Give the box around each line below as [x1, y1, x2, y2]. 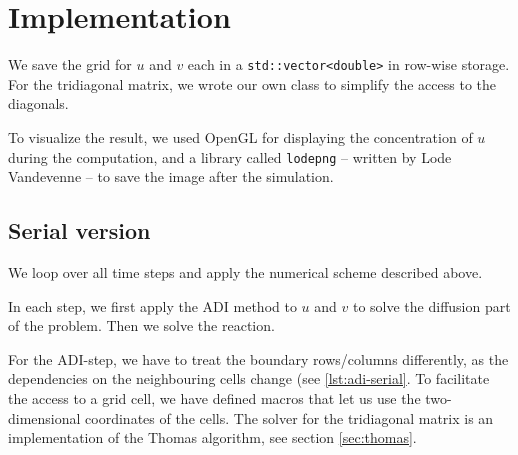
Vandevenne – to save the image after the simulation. [8, 166, 334, 187]
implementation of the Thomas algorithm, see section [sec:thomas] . [8, 427, 417, 448]
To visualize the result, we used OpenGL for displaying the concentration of [8, 126, 473, 147]
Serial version [8, 215, 151, 246]
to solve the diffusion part [352, 295, 511, 316]
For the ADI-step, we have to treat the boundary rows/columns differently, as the [8, 348, 509, 369]
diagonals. [8, 93, 69, 114]
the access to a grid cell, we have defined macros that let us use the [8, 387, 421, 408]
